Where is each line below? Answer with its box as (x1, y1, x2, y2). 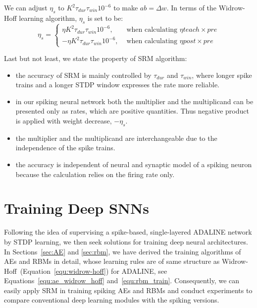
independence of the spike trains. (15, 142, 115, 153)
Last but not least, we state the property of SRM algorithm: (4, 53, 187, 63)
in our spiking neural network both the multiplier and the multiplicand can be (15, 96, 254, 106)
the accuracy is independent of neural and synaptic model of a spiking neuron (15, 159, 252, 170)
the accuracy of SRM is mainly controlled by (15, 69, 152, 80)
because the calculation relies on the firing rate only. (15, 169, 175, 179)
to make (113, 2, 138, 12)
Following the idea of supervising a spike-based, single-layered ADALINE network (4, 227, 252, 237)
